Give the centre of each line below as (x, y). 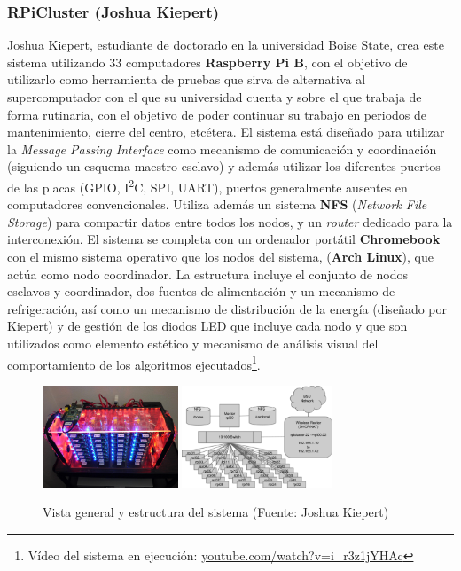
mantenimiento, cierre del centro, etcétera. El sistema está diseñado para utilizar (226, 132)
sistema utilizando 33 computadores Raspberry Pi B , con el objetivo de (207, 62)
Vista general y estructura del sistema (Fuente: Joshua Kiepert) (216, 512)
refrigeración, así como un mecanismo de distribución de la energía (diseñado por (227, 308)
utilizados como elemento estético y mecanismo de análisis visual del (193, 343)
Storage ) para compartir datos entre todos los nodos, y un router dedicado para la (230, 221)
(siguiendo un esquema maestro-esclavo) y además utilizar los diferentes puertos (224, 166)
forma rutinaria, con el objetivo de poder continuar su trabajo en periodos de (217, 114)
